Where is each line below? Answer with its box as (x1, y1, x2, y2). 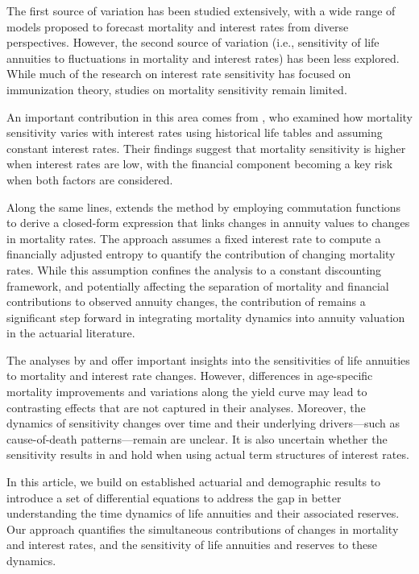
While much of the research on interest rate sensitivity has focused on (6, 65, 351, 82)
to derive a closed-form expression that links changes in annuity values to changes (6, 214, 410, 231)
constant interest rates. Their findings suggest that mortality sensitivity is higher (6, 139, 406, 156)
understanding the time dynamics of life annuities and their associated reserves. (6, 505, 400, 522)
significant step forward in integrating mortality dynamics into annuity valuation (6, 308, 405, 325)
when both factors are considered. (6, 171, 173, 188)
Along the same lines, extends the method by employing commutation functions (6, 198, 401, 215)
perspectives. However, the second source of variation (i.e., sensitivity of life (6, 34, 380, 51)
